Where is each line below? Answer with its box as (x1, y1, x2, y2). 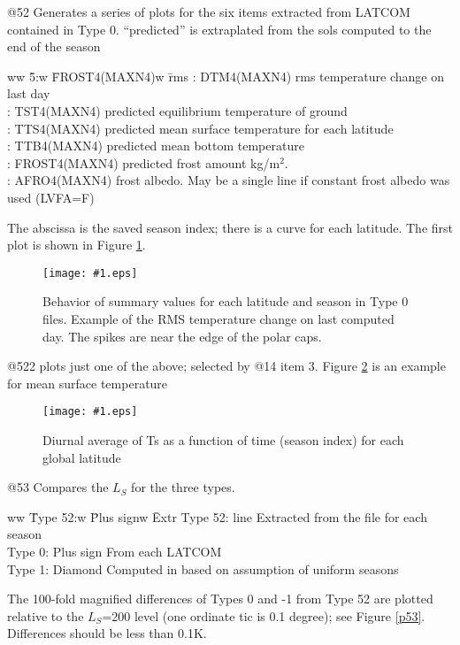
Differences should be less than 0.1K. (7, 624, 207, 642)
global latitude (42, 448, 121, 466)
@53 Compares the (7, 478, 109, 496)
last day (7, 84, 50, 103)
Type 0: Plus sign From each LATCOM (7, 541, 222, 560)
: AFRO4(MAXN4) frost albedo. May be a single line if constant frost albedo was (7, 171, 450, 189)
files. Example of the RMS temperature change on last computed (42, 309, 395, 327)
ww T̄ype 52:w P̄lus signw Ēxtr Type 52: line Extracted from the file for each (7, 507, 427, 526)
